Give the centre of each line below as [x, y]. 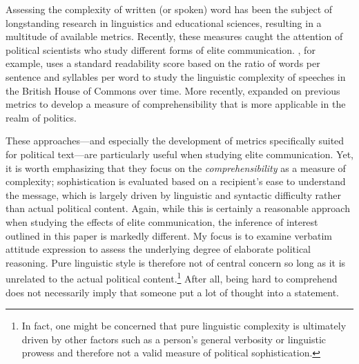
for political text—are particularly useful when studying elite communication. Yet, [179, 154]
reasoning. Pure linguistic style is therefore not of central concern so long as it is [176, 262]
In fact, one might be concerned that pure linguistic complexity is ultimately [184, 326]
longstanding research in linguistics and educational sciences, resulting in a [164, 22]
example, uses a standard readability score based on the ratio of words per [163, 63]
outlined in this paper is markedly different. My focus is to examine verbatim [169, 235]
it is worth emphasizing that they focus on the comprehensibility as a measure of [176, 167]
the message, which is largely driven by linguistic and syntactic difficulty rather [173, 194]
